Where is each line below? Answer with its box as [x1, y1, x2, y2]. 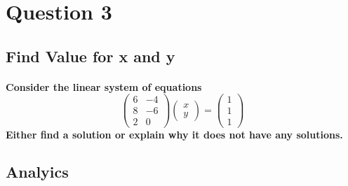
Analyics [6, 161, 69, 183]
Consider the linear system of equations [6, 79, 202, 94]
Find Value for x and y [6, 45, 175, 66]
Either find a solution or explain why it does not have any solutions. [6, 127, 343, 141]
